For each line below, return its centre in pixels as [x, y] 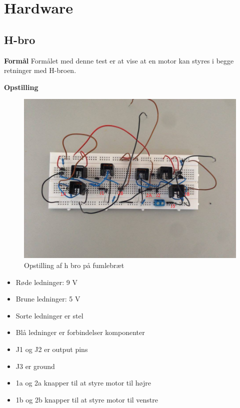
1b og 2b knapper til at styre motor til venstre [87, 399]
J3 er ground [35, 366]
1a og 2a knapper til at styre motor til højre [83, 383]
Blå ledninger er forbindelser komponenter [80, 332]
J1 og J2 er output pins [52, 349]
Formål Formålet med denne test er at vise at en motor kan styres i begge [119, 60]
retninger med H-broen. [40, 70]
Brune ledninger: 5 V [48, 299]
